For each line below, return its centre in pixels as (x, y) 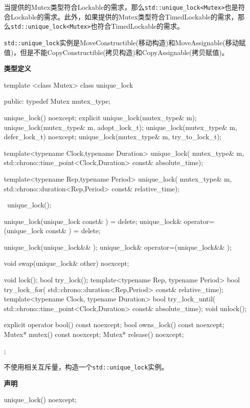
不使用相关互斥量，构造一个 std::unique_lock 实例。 (86, 367)
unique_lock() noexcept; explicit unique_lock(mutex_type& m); (100, 117)
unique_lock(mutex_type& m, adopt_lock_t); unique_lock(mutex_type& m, (121, 127)
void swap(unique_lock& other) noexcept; (67, 263)
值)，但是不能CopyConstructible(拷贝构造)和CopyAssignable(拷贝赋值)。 (116, 52)
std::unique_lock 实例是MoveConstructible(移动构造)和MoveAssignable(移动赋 (125, 42)
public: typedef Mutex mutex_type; (57, 101)
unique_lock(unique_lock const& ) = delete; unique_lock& (93, 221)
